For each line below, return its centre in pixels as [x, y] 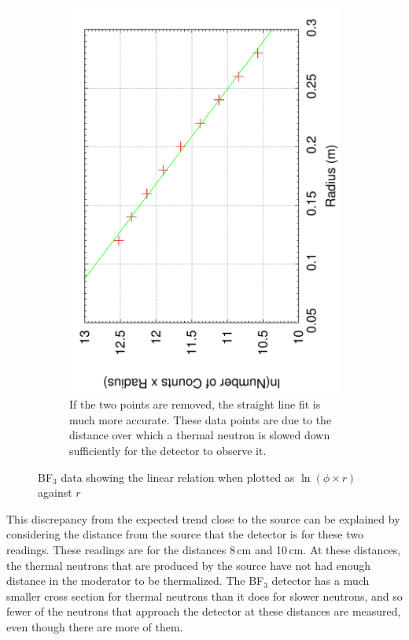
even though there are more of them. [95, 626]
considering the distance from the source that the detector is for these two [185, 534]
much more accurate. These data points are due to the [201, 419]
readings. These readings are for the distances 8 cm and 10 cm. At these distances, [204, 549]
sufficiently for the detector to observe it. [168, 450]
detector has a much [321, 581]
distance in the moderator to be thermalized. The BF [135, 581]
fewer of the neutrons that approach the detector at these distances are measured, [204, 611]
